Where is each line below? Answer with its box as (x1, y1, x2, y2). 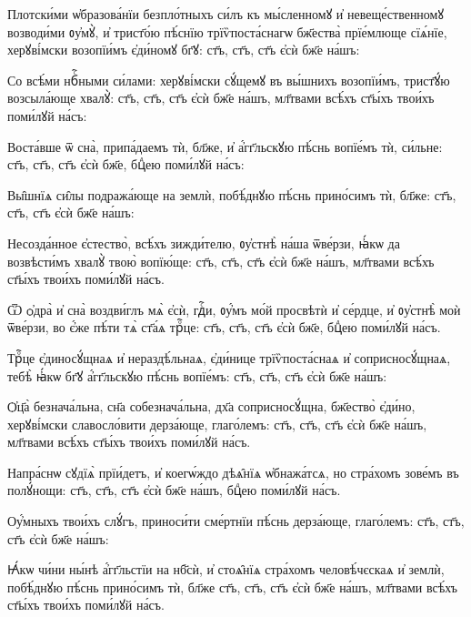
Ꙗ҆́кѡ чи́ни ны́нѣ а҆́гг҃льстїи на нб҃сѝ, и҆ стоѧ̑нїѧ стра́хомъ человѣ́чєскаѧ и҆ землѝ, (7, 560, 445, 579)
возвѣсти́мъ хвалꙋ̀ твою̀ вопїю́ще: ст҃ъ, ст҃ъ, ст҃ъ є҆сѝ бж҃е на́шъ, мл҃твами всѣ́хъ (7, 251, 435, 270)
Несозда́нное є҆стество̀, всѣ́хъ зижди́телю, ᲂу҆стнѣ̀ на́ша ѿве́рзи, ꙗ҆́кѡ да (7, 233, 400, 252)
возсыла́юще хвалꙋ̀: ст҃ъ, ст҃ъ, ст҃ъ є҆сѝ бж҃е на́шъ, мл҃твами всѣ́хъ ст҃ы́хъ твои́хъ (7, 88, 435, 107)
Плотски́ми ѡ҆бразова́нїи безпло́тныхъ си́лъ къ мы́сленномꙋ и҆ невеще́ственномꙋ (7, 5, 445, 23)
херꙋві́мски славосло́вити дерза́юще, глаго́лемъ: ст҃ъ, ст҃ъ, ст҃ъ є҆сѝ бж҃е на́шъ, (7, 414, 427, 433)
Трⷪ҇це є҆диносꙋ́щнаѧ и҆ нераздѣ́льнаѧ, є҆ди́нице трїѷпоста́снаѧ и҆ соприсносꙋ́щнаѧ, (7, 348, 451, 367)
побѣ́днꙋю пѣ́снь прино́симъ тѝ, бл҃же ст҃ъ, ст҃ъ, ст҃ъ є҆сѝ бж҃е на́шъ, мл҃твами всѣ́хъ (7, 577, 458, 596)
